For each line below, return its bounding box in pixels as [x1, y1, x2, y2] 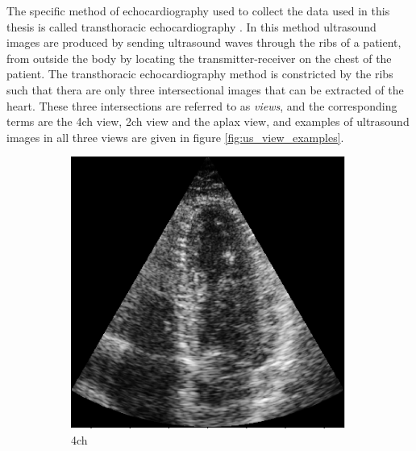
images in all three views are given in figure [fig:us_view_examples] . [6, 128, 344, 145]
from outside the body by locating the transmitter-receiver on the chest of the [6, 49, 392, 66]
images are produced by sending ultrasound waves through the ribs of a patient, [6, 34, 401, 51]
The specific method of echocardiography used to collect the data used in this [6, 2, 390, 19]
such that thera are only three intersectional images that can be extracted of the [6, 81, 404, 98]
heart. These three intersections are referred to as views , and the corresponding [6, 97, 397, 114]
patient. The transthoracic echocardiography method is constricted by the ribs [6, 65, 393, 82]
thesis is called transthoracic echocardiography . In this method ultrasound [6, 18, 376, 35]
